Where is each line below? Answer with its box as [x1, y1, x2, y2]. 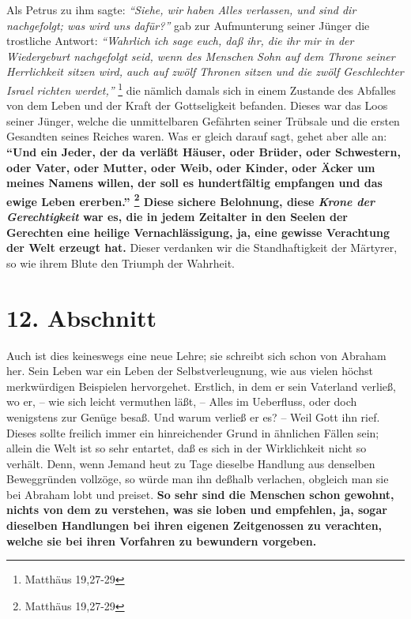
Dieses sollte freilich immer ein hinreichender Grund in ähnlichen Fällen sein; [6, 424, 379, 441]
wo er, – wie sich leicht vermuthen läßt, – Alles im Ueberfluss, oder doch [6, 393, 357, 410]
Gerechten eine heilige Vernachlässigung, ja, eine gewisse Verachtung [6, 223, 390, 240]
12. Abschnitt [6, 301, 156, 333]
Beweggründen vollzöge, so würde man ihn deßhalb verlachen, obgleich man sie [6, 471, 389, 487]
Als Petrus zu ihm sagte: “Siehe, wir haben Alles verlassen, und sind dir [6, 2, 356, 17]
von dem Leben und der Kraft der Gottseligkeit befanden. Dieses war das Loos [6, 97, 388, 114]
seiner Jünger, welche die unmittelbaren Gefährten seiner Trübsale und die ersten [6, 112, 400, 129]
